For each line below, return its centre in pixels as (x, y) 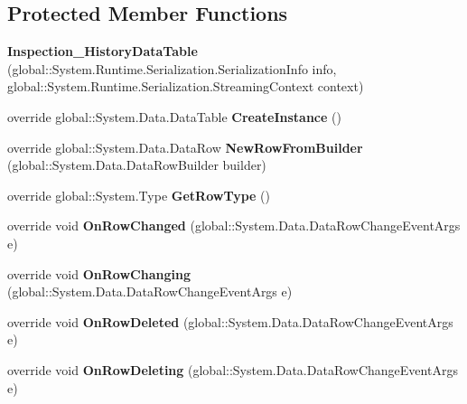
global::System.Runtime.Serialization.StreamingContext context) (186, 86)
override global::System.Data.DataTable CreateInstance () (174, 116)
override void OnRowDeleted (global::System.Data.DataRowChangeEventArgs (230, 321)
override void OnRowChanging (99, 273)
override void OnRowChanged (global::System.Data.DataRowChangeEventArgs (234, 225)
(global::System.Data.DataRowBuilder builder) (137, 165)
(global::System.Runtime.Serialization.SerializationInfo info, (172, 68)
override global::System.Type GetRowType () (139, 195)
